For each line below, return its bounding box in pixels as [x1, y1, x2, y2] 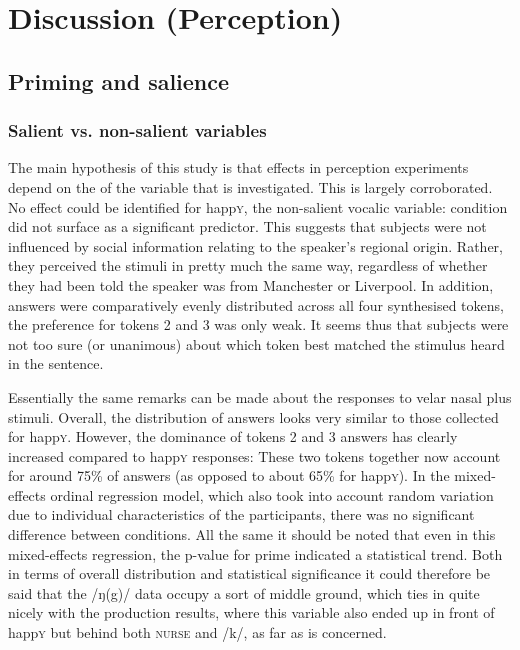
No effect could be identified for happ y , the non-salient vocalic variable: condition [8, 196, 508, 217]
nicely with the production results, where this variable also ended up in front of [8, 602, 495, 623]
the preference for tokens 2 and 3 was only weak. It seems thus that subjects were [8, 314, 509, 335]
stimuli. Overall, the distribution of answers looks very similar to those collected [8, 406, 499, 427]
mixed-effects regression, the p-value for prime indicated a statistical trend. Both [8, 543, 503, 564]
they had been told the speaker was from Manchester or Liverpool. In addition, [8, 274, 494, 295]
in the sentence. [8, 353, 104, 374]
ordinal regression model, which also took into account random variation [50, 484, 494, 505]
